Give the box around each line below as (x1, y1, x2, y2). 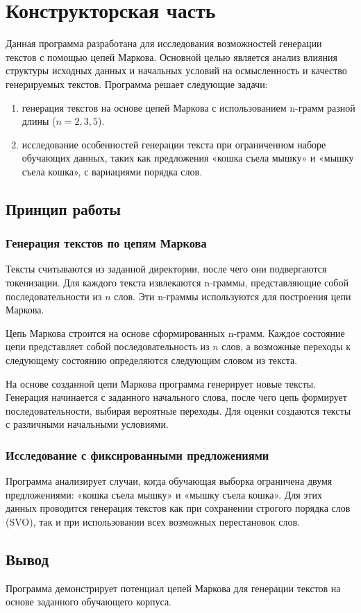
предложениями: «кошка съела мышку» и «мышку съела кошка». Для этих (6, 487, 322, 501)
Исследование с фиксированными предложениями (6, 446, 269, 463)
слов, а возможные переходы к (221, 339, 351, 354)
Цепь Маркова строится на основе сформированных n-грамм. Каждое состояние (6, 325, 345, 340)
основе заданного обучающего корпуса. (6, 594, 172, 609)
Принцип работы (6, 198, 121, 219)
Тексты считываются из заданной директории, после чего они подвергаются (6, 261, 327, 276)
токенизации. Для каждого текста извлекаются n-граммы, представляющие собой (6, 275, 349, 290)
